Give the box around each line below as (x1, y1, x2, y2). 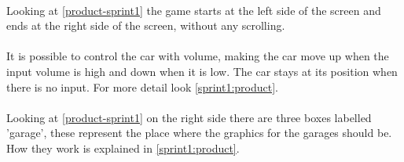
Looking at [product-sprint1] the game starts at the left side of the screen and (6, 2, 381, 18)
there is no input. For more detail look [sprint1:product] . (6, 78, 278, 95)
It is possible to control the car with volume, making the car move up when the (6, 48, 389, 64)
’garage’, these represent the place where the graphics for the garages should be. (6, 124, 392, 141)
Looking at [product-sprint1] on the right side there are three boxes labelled (6, 109, 372, 125)
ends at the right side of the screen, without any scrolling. (6, 17, 285, 34)
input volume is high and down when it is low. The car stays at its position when (6, 63, 398, 79)
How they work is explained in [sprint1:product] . (6, 139, 240, 156)
